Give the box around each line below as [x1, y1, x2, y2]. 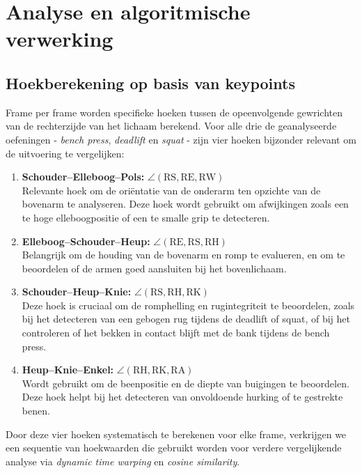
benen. [22, 403, 50, 418]
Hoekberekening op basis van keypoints [6, 72, 295, 93]
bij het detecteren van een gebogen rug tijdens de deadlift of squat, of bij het [22, 311, 350, 326]
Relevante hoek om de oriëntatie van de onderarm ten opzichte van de [22, 183, 321, 197]
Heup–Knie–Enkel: [22, 362, 114, 377]
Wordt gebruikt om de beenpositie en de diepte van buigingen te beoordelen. [22, 375, 349, 390]
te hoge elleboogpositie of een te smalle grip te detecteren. [22, 210, 270, 224]
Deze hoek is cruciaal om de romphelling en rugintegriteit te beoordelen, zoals [22, 297, 355, 312]
